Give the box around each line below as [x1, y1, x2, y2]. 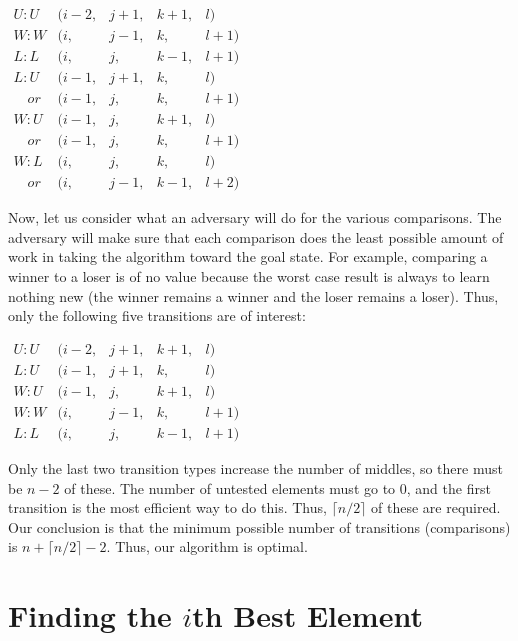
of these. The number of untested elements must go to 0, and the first [64, 477, 491, 498]
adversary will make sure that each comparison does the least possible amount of [8, 226, 504, 247]
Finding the [8, 595, 172, 636]
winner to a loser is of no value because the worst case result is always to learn [8, 266, 490, 287]
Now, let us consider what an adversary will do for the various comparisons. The [8, 207, 502, 228]
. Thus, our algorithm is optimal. [106, 536, 308, 557]
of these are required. [371, 497, 501, 518]
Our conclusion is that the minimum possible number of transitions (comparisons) [8, 516, 511, 537]
